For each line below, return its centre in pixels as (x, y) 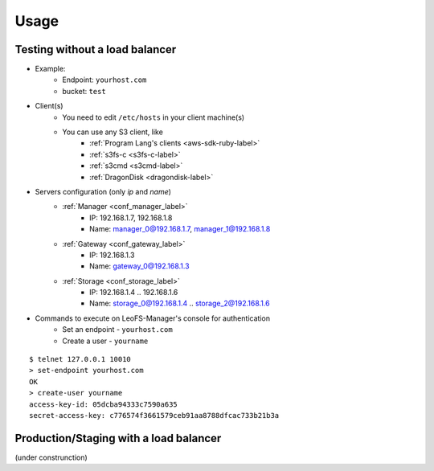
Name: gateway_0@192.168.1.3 (139, 266)
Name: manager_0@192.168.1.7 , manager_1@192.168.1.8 (180, 229)
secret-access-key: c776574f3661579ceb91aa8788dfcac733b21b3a (154, 415)
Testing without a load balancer (96, 49)
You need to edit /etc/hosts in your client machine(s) (154, 117)
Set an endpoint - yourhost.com (117, 330)
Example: (50, 69)
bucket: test (84, 91)
